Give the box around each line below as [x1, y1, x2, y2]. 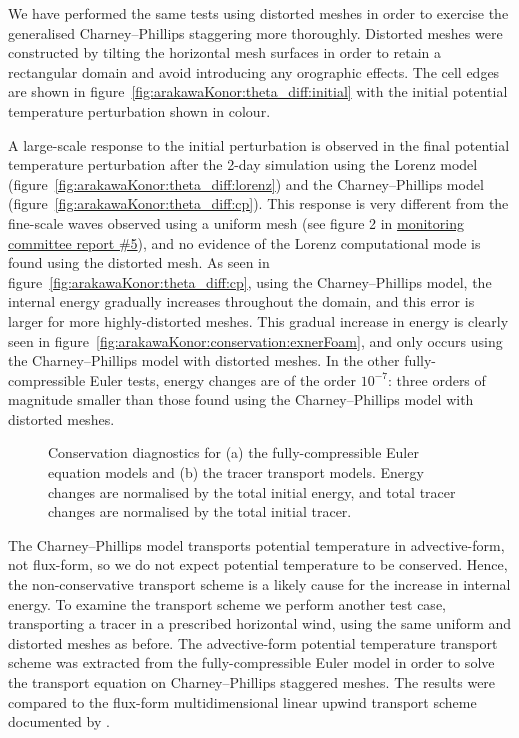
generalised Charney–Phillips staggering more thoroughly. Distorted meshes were [8, 22, 503, 43]
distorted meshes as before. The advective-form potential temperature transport [8, 632, 498, 653]
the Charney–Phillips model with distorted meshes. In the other [8, 350, 400, 371]
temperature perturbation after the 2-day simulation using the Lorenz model [8, 154, 478, 175]
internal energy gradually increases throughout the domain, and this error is [8, 291, 475, 312]
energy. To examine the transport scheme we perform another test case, [8, 593, 446, 614]
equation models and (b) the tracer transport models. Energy [48, 462, 424, 483]
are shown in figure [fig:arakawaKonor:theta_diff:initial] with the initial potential [8, 81, 508, 102]
